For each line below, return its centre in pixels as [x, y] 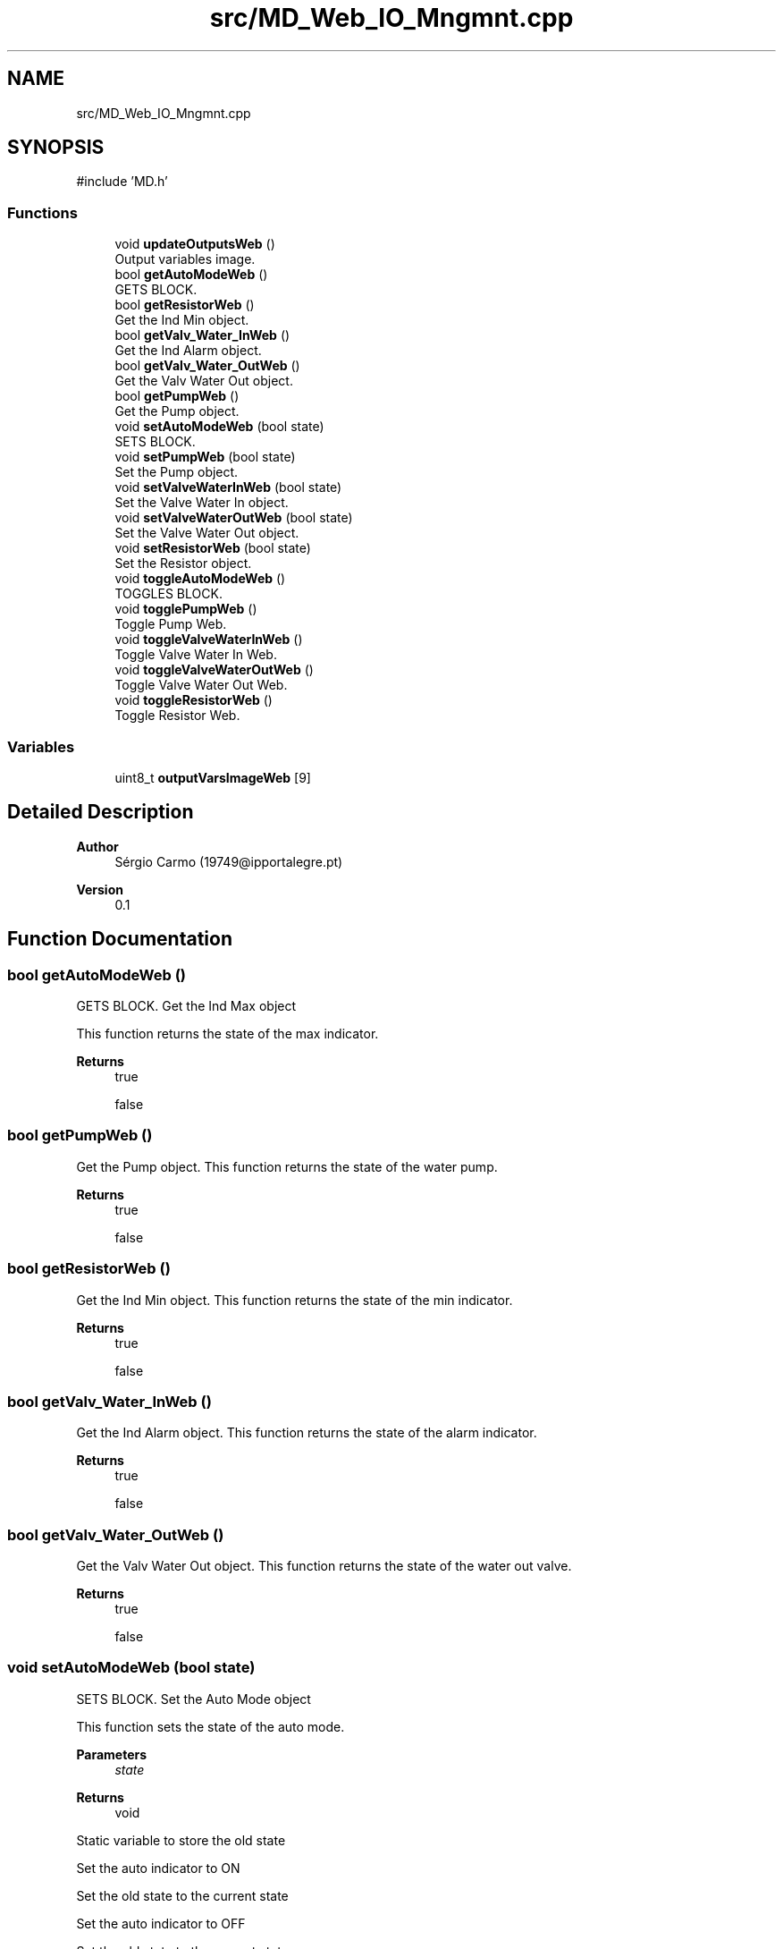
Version [100, 889]
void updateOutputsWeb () [195, 244]
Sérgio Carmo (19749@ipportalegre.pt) [229, 861]
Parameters [112, 1754]
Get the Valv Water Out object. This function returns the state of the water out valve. [324, 1566]
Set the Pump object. [177, 472]
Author [97, 846]
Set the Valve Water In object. [202, 503]
